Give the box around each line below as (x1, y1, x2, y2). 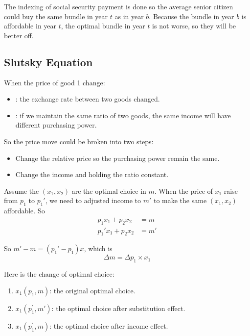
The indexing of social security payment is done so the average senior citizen (4, 1, 233, 11)
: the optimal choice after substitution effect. (51, 303, 185, 313)
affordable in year (4, 21, 57, 31)
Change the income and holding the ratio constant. (15, 169, 169, 180)
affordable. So (4, 206, 45, 216)
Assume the (4, 185, 39, 196)
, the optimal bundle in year (61, 21, 145, 31)
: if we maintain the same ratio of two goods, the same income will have (15, 110, 231, 120)
